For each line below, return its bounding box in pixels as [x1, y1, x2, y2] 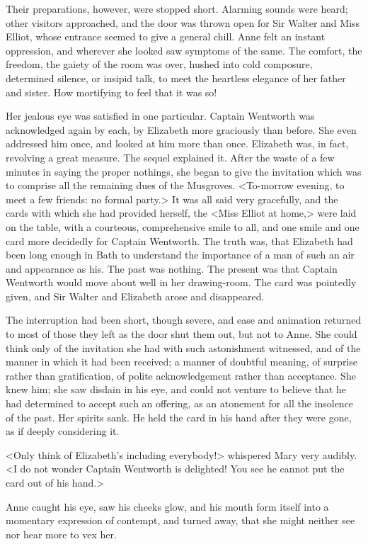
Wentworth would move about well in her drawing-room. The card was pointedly [6, 275, 357, 290]
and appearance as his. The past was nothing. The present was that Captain [6, 261, 338, 276]
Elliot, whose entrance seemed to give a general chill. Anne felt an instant [6, 29, 326, 44]
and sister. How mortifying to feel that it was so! [6, 84, 217, 99]
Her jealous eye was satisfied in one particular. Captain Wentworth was [6, 108, 315, 123]
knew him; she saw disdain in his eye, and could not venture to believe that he [6, 382, 346, 397]
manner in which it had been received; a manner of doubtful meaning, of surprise [6, 354, 357, 369]
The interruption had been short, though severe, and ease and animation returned [6, 312, 362, 327]
